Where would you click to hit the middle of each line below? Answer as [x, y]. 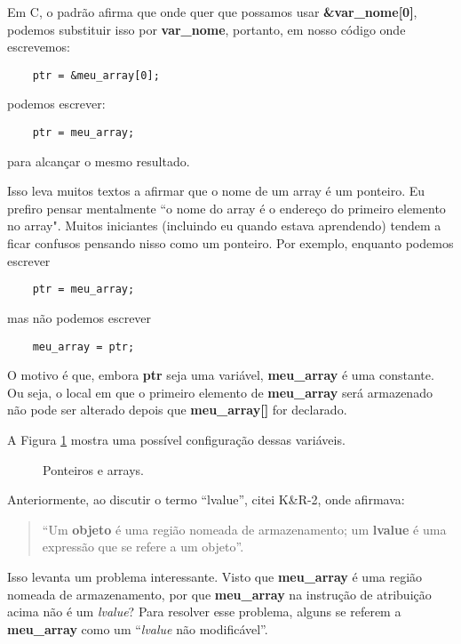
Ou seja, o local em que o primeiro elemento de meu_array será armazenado [220, 392]
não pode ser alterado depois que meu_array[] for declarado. [177, 410]
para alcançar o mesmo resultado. [99, 161]
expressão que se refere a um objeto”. [143, 547]
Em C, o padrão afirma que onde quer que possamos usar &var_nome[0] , [212, 12]
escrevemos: [39, 47]
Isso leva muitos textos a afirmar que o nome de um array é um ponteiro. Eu [216, 191]
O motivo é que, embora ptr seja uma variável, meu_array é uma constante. [221, 375]
